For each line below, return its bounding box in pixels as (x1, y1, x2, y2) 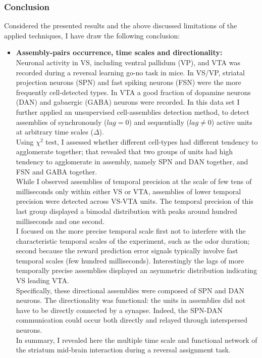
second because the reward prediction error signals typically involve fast (16, 245, 238, 256)
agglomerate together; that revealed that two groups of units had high (16, 146, 233, 157)
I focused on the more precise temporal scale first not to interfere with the (16, 226, 246, 236)
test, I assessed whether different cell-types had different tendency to (45, 136, 258, 147)
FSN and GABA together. (16, 166, 97, 176)
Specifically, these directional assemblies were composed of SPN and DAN (16, 285, 244, 295)
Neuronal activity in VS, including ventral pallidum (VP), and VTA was (16, 57, 240, 67)
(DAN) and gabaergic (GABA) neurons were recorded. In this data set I (16, 97, 240, 107)
